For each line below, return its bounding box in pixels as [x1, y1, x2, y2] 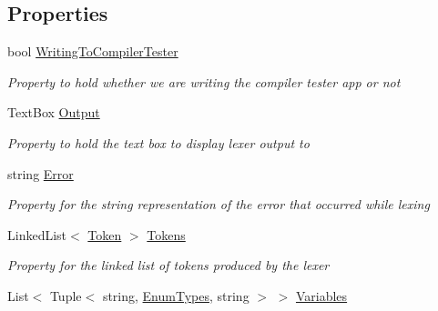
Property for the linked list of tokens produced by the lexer [7, 256, 330, 275]
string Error [7, 164, 74, 183]
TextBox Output [7, 103, 100, 122]
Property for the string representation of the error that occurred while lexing [7, 195, 430, 214]
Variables [295, 286, 348, 305]
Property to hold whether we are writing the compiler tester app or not [7, 72, 401, 91]
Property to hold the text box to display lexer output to [7, 133, 310, 152]
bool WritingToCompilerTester [7, 42, 178, 61]
